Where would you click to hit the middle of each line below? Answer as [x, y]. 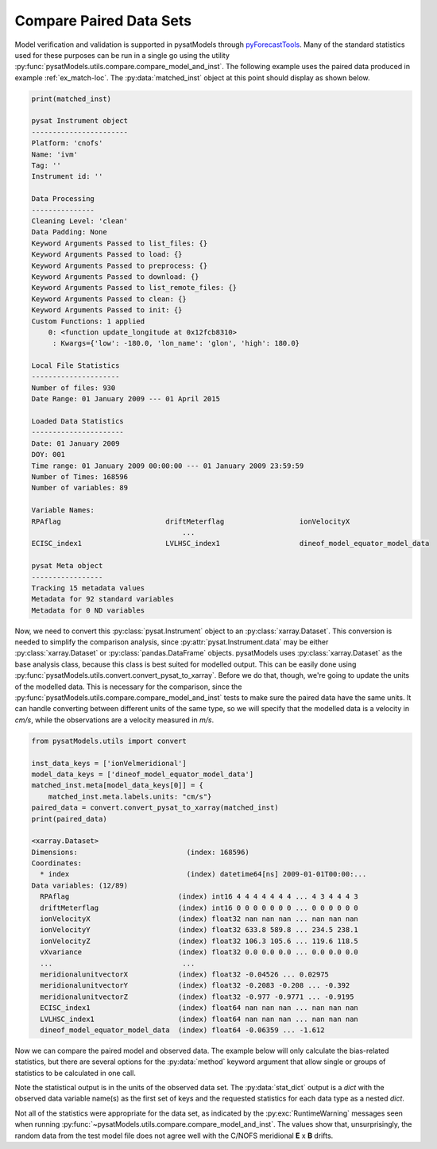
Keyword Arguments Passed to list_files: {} [120, 243]
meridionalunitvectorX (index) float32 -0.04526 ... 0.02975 [185, 974]
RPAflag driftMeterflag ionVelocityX [191, 521]
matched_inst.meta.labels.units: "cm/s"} [130, 796]
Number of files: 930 [73, 388]
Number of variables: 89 [80, 488]
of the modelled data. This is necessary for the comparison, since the [128, 687]
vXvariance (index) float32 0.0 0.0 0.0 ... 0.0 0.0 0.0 [199, 952]
